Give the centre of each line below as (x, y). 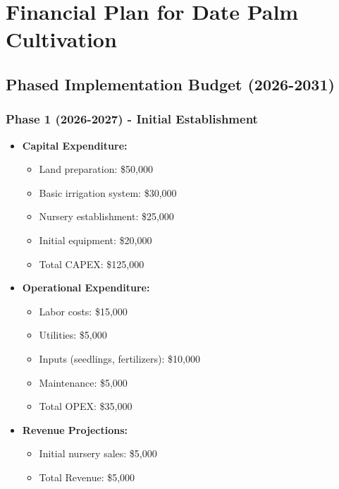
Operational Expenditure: (86, 288)
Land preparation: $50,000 (96, 169)
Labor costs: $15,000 (83, 311)
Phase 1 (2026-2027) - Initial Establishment (132, 119)
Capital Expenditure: (75, 145)
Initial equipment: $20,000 (95, 240)
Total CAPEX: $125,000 (92, 264)
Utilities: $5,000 (73, 335)
